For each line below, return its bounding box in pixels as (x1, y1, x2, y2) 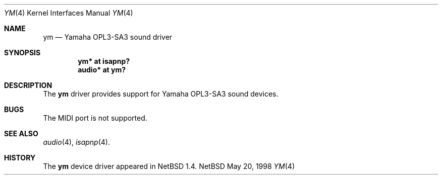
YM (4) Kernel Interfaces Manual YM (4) (4, 9, 133, 17)
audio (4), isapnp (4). (43, 138, 110, 146)
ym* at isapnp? (78, 57, 130, 65)
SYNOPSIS (4, 48, 41, 57)
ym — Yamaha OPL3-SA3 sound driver (43, 33, 173, 41)
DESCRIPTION (4, 81, 52, 89)
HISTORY (4, 153, 36, 162)
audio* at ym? (78, 65, 126, 74)
